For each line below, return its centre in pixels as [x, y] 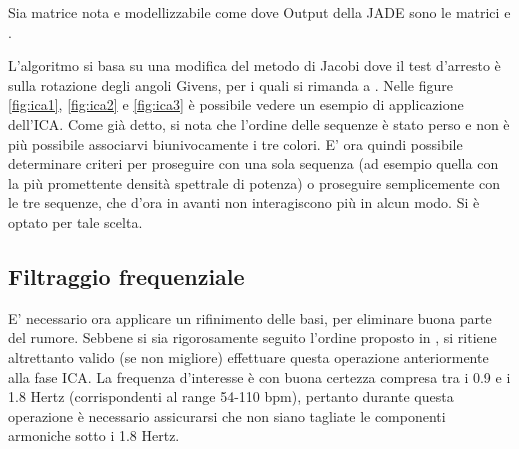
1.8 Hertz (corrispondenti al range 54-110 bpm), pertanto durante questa [231, 396]
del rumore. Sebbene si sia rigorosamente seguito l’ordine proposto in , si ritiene [252, 337]
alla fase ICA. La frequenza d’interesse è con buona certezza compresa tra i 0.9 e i [259, 376]
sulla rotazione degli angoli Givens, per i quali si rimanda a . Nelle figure [231, 84]
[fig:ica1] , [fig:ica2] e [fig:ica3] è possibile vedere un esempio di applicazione [236, 104]
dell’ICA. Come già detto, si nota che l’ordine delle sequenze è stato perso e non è [259, 123]
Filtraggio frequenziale [126, 275]
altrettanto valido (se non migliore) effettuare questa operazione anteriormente [248, 356]
